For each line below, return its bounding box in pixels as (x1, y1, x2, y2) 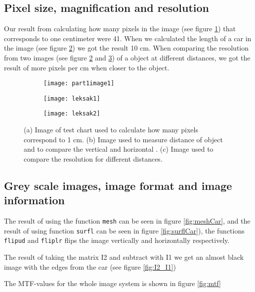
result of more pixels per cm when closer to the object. (4, 62, 170, 72)
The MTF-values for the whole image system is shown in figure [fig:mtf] (4, 278, 221, 289)
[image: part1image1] (43, 80, 115, 87)
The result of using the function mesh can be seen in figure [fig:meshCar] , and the (4, 216, 251, 226)
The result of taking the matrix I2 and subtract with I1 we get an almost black (4, 252, 244, 262)
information (4, 192, 65, 208)
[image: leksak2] (43, 110, 100, 117)
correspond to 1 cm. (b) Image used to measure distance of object (24, 134, 223, 144)
